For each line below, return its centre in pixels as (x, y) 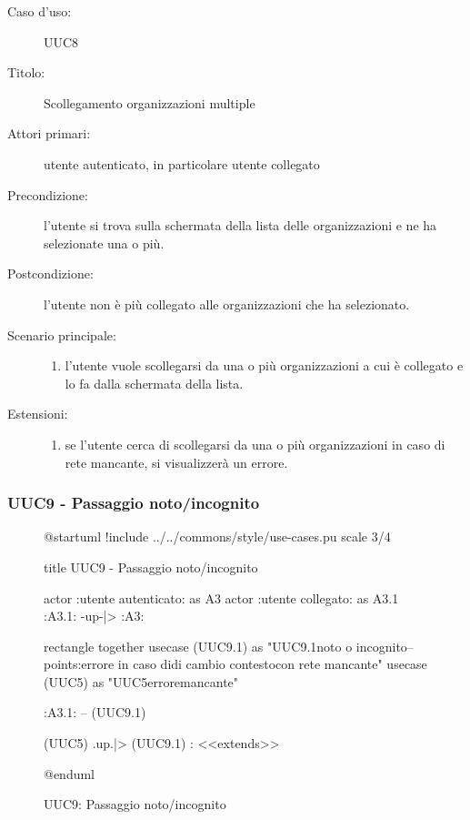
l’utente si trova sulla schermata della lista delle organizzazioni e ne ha (240, 225)
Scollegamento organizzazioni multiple (150, 102)
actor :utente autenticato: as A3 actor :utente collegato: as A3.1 (221, 597)
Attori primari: (49, 133)
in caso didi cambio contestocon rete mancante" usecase (272, 664)
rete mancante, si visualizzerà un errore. (176, 462)
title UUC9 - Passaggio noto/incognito (151, 567)
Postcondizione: (50, 273)
